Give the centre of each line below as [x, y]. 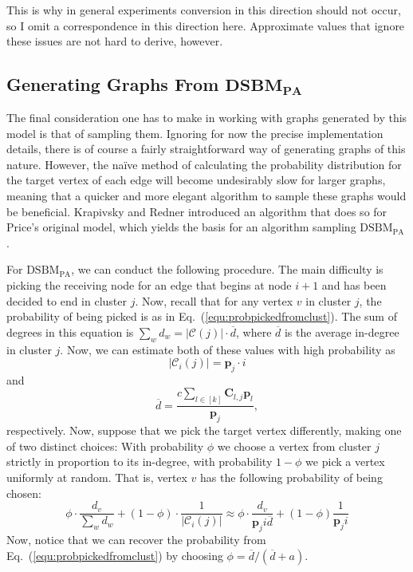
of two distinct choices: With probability [105, 446]
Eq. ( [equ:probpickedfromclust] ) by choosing [115, 555]
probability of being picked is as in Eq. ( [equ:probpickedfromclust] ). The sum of [202, 316]
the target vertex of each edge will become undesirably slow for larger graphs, [196, 180]
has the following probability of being [291, 477]
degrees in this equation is [70, 331]
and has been [354, 284]
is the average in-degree [342, 331]
